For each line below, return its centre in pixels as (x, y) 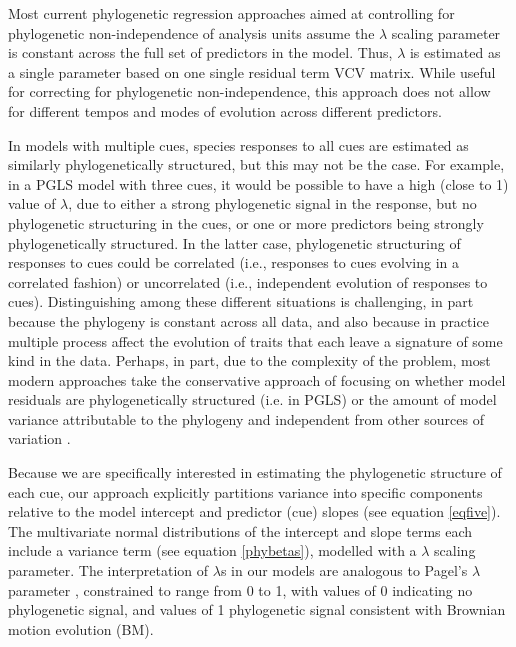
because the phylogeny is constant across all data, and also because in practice (248, 320)
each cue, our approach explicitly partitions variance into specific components (245, 491)
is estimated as (455, 52)
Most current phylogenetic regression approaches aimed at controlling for (231, 13)
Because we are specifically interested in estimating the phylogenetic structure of (255, 472)
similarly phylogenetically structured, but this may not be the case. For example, (256, 164)
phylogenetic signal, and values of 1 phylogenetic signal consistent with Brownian (257, 609)
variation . (39, 438)
